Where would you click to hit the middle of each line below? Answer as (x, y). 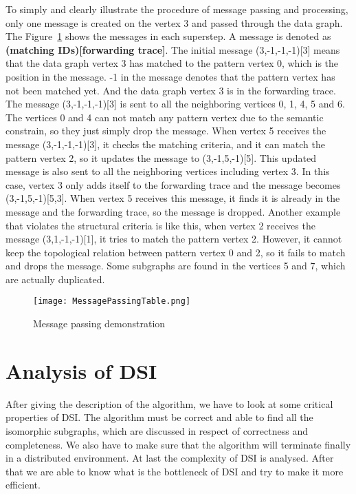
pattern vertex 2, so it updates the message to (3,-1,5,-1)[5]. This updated (161, 157)
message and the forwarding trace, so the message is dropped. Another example (173, 211)
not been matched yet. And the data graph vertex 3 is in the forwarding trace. (171, 90)
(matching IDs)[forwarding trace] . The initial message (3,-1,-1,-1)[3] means (173, 49)
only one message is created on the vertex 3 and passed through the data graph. (174, 22)
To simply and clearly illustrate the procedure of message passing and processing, (177, 9)
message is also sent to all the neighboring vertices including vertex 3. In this (168, 171)
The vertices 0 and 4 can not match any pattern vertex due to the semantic (165, 117)
